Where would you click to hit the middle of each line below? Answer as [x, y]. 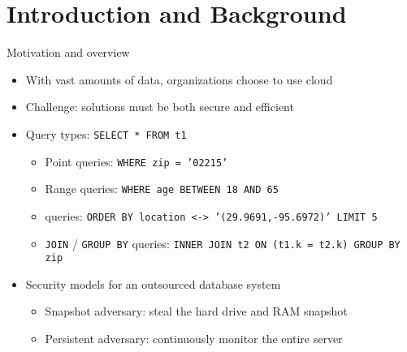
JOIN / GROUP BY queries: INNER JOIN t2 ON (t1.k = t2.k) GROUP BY [223, 243]
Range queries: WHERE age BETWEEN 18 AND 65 [162, 189]
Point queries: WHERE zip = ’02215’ [136, 161]
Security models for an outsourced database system [153, 283]
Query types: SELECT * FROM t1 [106, 133]
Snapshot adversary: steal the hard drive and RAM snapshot [196, 311]
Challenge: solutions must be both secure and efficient [160, 107]
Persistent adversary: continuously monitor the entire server [194, 339]
